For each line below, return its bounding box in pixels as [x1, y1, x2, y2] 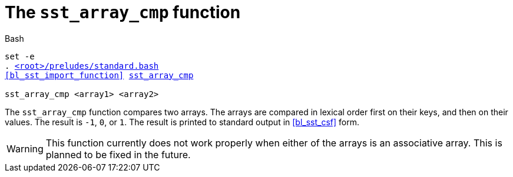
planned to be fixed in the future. [45, 148, 191, 161]
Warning [6, 142, 44, 155]
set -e [5, 51, 35, 61]
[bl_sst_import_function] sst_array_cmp [5, 70, 194, 80]
